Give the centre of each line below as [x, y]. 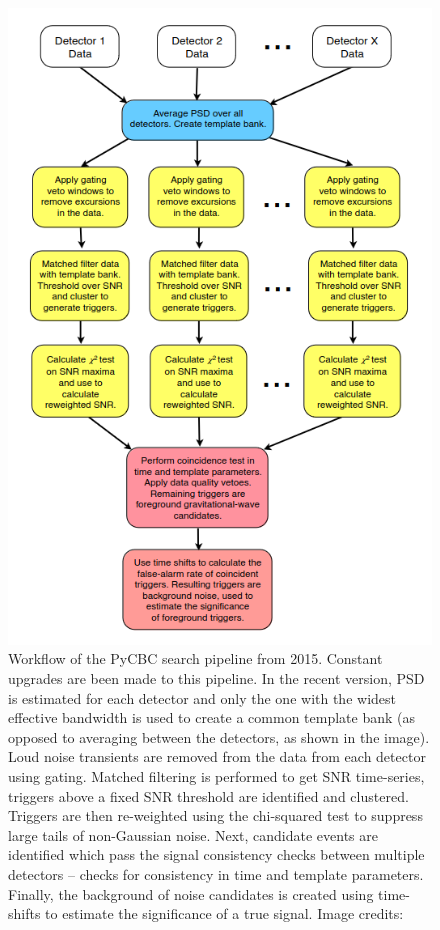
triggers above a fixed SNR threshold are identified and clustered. [208, 795]
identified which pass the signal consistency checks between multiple [216, 854]
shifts [24, 913]
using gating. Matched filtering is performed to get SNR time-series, [216, 775]
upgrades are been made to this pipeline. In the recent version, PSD [216, 677]
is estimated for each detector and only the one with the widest [202, 697]
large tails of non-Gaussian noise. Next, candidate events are [193, 834]
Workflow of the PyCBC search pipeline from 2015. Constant [195, 658]
